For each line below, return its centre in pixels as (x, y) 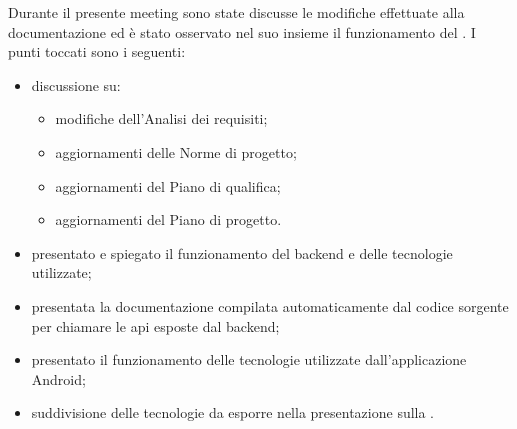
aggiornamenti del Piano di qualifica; (168, 185)
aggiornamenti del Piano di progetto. (168, 219)
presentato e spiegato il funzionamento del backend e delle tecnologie (242, 252)
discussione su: (76, 84)
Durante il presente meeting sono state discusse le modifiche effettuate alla (236, 12)
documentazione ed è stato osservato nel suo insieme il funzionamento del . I (242, 31)
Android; (58, 378)
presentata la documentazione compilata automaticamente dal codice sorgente (270, 305)
